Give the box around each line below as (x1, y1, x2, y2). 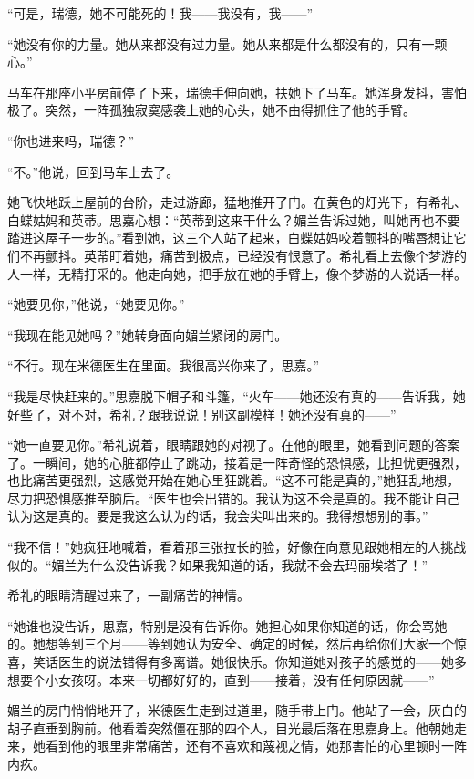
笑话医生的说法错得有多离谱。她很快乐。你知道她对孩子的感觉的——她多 (32, 652, 467, 671)
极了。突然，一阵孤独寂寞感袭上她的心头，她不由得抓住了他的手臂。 (7, 100, 416, 119)
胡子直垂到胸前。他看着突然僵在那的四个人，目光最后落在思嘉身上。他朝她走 (7, 718, 467, 737)
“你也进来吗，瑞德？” (7, 130, 135, 150)
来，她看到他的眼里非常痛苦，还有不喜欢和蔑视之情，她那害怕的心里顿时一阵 (7, 736, 467, 755)
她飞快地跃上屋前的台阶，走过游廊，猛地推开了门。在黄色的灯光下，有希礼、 (7, 192, 467, 212)
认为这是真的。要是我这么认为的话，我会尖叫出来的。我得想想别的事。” (7, 506, 428, 525)
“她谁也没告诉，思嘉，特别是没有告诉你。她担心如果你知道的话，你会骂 (7, 616, 435, 635)
